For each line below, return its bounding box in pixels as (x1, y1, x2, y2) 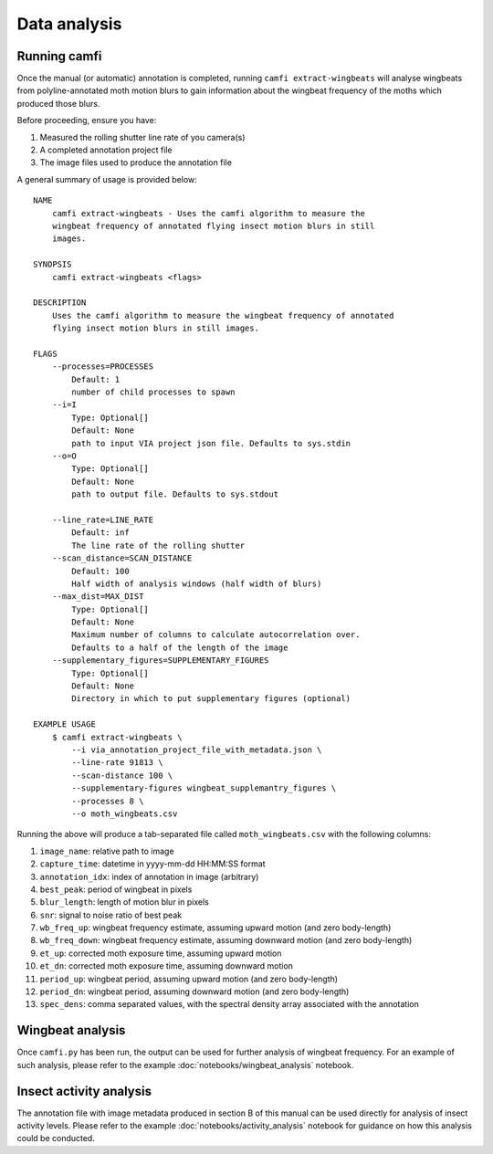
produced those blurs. (16, 98, 100, 109)
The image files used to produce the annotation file (39, 157, 233, 168)
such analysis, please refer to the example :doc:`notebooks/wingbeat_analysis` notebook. (16, 1059, 354, 1070)
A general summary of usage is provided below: (16, 173, 198, 184)
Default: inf (71, 528, 130, 538)
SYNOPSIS (33, 259, 72, 269)
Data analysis (16, 14, 122, 34)
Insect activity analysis (16, 1083, 152, 1099)
